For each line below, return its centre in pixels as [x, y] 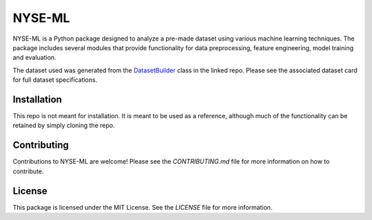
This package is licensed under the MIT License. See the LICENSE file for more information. [143, 207]
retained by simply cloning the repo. [64, 125]
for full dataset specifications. [55, 80]
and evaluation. [34, 58]
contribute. [28, 171]
